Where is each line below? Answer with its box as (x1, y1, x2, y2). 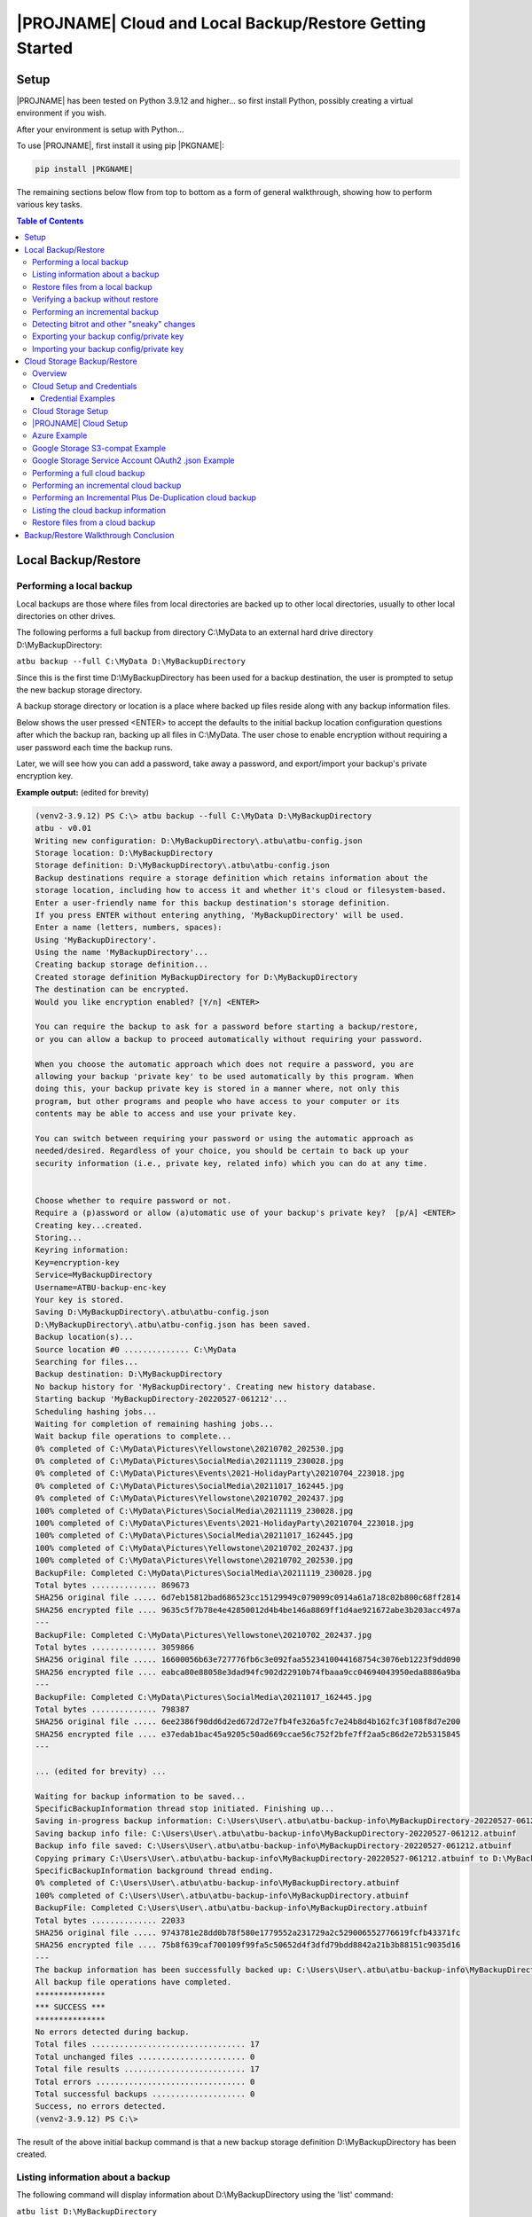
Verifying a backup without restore (32, 294, 159, 305)
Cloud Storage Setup (32, 405, 109, 416)
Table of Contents (16, 215, 84, 226)
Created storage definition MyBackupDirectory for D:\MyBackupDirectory (35, 972, 358, 982)
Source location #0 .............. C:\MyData (35, 1344, 237, 1354)
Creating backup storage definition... (35, 960, 208, 970)
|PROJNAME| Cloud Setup (32, 418, 129, 429)
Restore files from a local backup (32, 281, 153, 292)
